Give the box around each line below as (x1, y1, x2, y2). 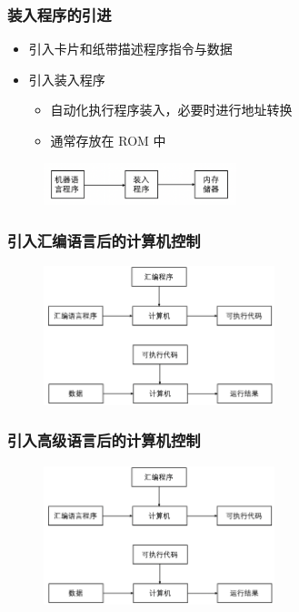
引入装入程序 (28, 69, 105, 88)
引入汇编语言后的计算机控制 (7, 229, 201, 251)
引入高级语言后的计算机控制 (7, 429, 201, 452)
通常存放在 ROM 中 (50, 131, 166, 149)
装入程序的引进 (7, 3, 112, 25)
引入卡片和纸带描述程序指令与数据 (28, 39, 233, 58)
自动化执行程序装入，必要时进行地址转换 (50, 100, 293, 119)
